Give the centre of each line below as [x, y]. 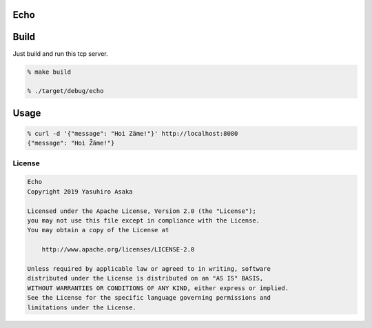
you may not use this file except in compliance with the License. [144, 220]
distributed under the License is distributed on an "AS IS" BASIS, [145, 278]
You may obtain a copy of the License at [98, 230]
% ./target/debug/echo [65, 91]
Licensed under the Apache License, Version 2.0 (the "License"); [142, 211]
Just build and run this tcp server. [60, 53]
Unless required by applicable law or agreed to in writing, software [149, 268]
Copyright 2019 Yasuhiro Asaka [80, 192]
